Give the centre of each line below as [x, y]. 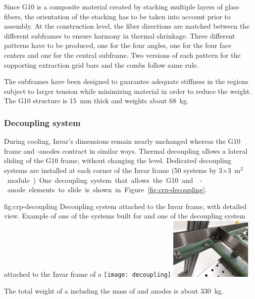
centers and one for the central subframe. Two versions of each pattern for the [122, 55]
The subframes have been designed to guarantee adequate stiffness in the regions [126, 81]
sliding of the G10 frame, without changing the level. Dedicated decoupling [118, 160]
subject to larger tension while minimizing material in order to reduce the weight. [128, 91]
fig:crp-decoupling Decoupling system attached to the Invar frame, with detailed [126, 206]
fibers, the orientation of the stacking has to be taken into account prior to [117, 16]
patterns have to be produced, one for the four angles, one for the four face [118, 45]
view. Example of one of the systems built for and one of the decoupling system [125, 216]
